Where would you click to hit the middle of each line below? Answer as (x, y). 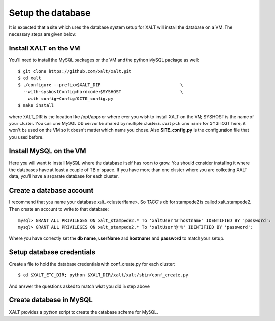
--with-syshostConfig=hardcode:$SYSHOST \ (103, 92)
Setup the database (50, 13)
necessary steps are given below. (43, 34)
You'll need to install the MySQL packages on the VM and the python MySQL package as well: (104, 60)
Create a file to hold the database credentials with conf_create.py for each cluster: (92, 264)
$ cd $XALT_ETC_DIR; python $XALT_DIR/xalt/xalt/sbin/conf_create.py (103, 275)
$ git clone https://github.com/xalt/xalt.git (75, 71)
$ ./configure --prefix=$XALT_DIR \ (100, 85)
